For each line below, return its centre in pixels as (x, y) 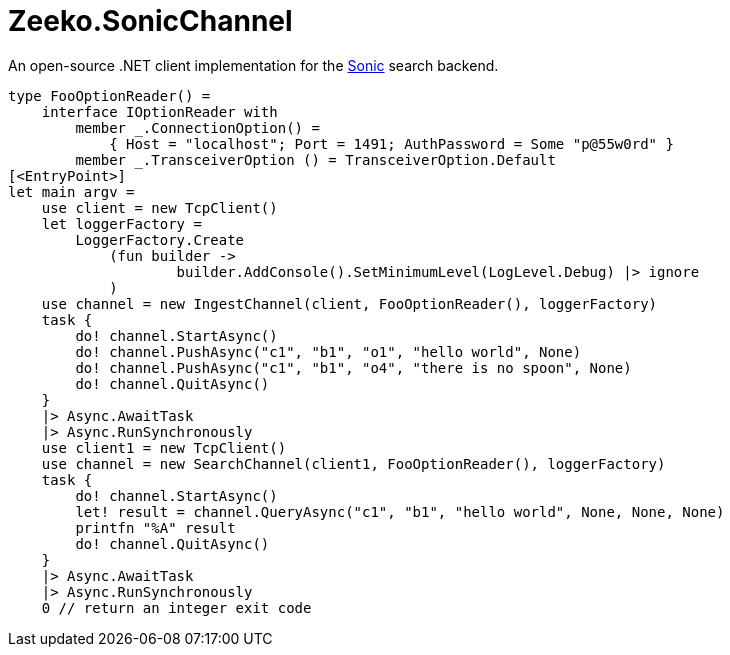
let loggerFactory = (121, 223)
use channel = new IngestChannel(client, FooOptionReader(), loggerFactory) (349, 303)
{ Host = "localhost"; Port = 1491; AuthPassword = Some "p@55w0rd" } (391, 143)
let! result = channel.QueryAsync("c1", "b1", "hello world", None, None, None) (400, 511)
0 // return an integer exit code (176, 607)
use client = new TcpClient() (159, 207)
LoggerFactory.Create (160, 239)
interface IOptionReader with (159, 111)
